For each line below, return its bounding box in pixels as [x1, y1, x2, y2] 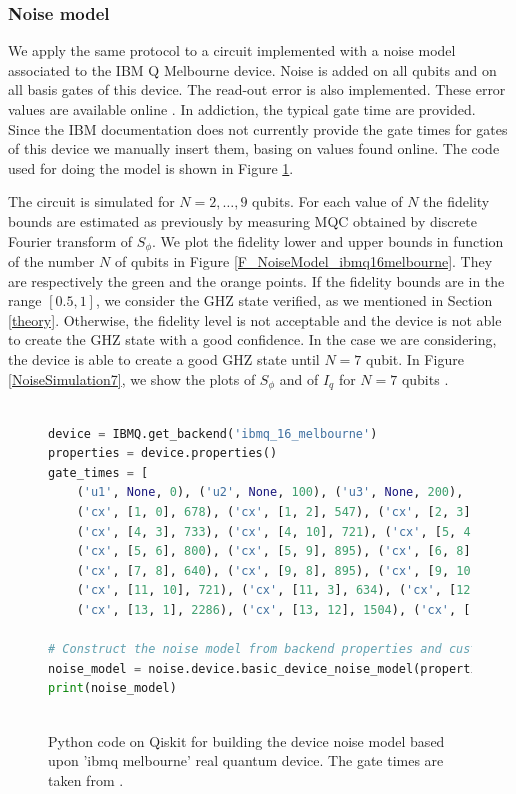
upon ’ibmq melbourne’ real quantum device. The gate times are [48, 750, 444, 771]
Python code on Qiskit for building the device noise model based [48, 730, 445, 751]
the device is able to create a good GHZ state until [8, 348, 320, 369]
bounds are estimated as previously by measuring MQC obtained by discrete [8, 210, 477, 231]
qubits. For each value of [252, 191, 403, 212]
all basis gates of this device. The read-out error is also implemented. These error [8, 79, 506, 100]
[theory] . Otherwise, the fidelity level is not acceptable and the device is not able [8, 309, 502, 330]
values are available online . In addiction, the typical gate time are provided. [8, 99, 476, 119]
